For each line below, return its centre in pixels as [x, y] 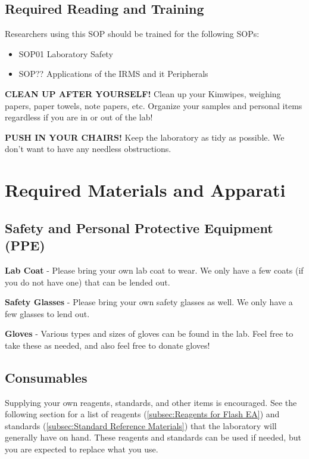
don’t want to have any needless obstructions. [88, 149]
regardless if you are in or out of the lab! [79, 117]
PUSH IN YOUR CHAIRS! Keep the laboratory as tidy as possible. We [145, 137]
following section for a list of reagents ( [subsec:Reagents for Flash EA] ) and [142, 414]
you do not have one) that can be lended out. [88, 282]
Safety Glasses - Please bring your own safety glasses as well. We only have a [149, 302]
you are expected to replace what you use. [82, 449]
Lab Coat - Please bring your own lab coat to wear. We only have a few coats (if [154, 270]
